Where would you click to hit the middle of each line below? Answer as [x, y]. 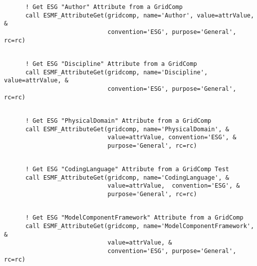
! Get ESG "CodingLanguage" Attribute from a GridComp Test [127, 169]
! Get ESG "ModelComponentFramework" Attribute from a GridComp [134, 218]
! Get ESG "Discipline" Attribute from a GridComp [111, 64]
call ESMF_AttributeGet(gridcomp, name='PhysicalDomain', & [127, 129]
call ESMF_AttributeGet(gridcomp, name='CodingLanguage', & [127, 177]
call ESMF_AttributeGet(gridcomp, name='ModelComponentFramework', [140, 226]
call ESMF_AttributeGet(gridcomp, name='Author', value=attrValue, [140, 15]
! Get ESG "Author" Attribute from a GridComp [104, 7]
